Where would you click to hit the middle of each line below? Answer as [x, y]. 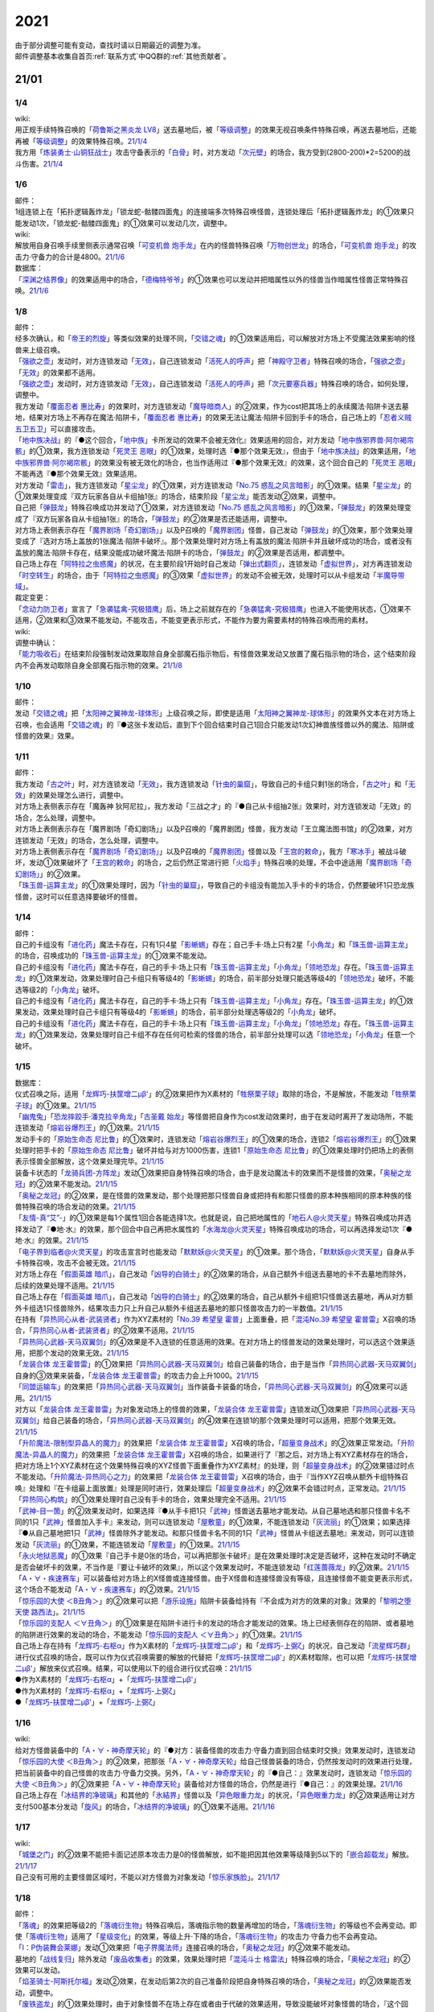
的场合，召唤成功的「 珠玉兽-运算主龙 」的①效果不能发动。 [113, 956]
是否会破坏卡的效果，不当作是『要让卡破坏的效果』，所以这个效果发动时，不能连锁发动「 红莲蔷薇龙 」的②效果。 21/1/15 [212, 1567]
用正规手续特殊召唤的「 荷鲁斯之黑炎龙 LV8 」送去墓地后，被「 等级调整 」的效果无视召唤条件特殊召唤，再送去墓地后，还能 [216, 130]
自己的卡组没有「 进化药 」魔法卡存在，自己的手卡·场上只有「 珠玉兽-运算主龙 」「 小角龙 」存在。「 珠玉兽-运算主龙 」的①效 [214, 1001]
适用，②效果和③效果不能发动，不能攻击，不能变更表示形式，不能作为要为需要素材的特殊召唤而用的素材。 [194, 621]
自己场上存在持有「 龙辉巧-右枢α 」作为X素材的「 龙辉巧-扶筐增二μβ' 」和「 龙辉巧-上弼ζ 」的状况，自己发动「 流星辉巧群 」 [215, 1646]
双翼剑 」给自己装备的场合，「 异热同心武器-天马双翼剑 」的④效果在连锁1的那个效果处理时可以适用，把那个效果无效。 [208, 1420]
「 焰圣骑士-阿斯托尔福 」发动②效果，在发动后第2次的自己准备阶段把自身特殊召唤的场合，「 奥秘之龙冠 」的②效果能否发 [213, 1981]
